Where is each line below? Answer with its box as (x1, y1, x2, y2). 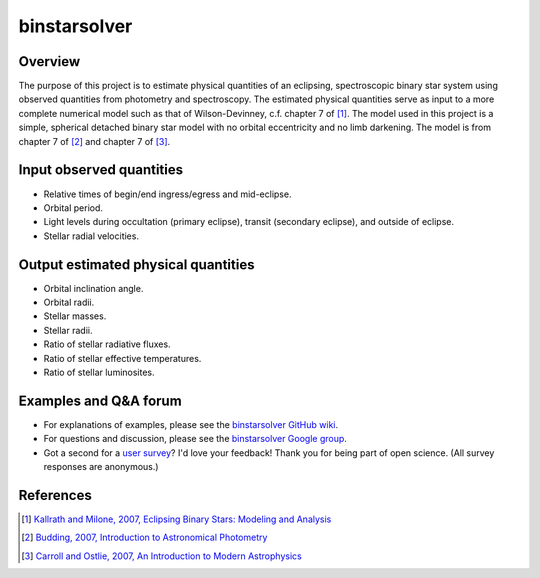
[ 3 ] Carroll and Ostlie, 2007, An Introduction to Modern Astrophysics (21, 550, 302, 562)
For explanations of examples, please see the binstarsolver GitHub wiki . (43, 418, 339, 430)
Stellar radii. (43, 324, 93, 336)
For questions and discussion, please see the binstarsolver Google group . (43, 433, 347, 445)
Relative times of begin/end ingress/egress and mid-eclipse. (43, 188, 292, 200)
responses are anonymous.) (43, 461, 159, 473)
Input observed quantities (18, 161, 184, 179)
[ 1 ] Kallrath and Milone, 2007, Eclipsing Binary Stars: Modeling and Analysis (21, 513, 332, 525)
